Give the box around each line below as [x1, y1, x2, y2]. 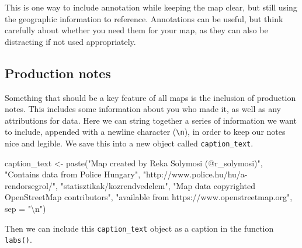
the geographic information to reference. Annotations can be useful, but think [5, 12, 283, 25]
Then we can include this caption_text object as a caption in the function [5, 222, 274, 234]
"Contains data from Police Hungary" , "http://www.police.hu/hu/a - [5, 168, 248, 180]
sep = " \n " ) [5, 202, 46, 215]
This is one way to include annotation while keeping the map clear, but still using [5, 1, 297, 13]
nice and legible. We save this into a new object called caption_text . [5, 137, 254, 149]
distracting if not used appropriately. [5, 35, 136, 47]
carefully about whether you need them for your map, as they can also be [5, 24, 268, 36]
